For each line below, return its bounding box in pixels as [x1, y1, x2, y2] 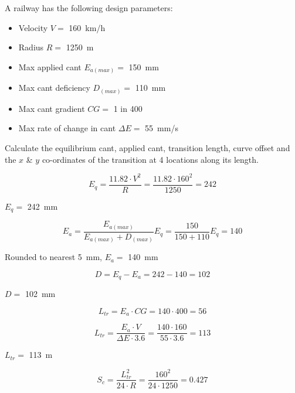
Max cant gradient [18, 102, 85, 114]
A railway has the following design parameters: [5, 2, 173, 13]
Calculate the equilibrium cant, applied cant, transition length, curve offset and [5, 142, 290, 153]
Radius [18, 41, 44, 53]
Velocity [18, 21, 48, 33]
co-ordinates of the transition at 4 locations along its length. [42, 153, 259, 165]
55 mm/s [145, 122, 178, 134]
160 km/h [69, 21, 106, 33]
